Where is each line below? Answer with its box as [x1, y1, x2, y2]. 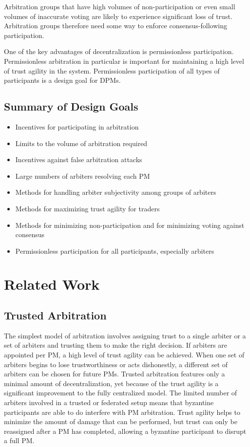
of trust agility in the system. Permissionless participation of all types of [4, 65, 220, 75]
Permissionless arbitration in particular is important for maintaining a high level [4, 56, 244, 66]
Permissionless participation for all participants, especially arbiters [15, 245, 214, 256]
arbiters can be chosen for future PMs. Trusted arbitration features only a [4, 369, 225, 379]
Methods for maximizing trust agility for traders [15, 203, 160, 213]
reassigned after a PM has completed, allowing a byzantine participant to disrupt [4, 426, 247, 436]
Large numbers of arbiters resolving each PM [15, 170, 150, 181]
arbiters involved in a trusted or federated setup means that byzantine [4, 397, 214, 408]
